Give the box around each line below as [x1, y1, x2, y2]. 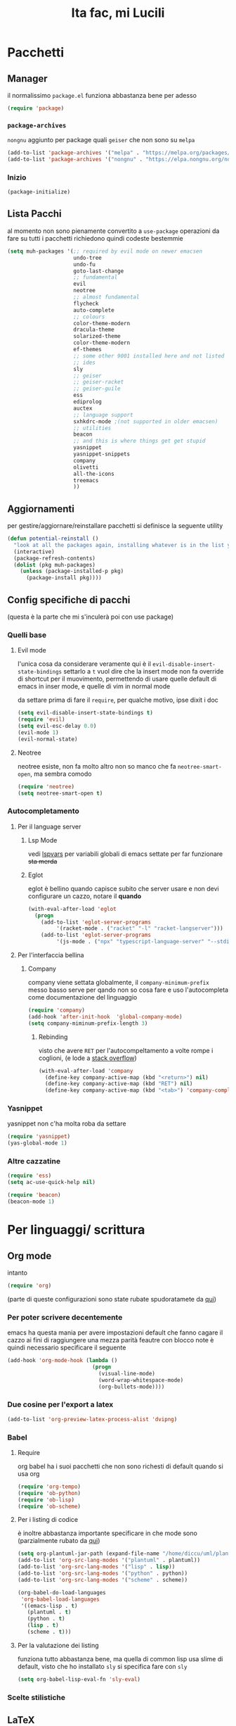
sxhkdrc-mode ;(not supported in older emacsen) [73, 417, 218, 425]
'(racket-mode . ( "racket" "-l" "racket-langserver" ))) [56, 925, 223, 932]
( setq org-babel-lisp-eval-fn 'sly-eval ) [17, 1675, 141, 1683]
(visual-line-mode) [98, 1370, 156, 1377]
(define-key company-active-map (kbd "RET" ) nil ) [44, 1081, 193, 1088]
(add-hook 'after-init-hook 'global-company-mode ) [27, 1013, 183, 1020]
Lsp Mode [27, 836, 58, 844]
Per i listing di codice [17, 1516, 79, 1524]
